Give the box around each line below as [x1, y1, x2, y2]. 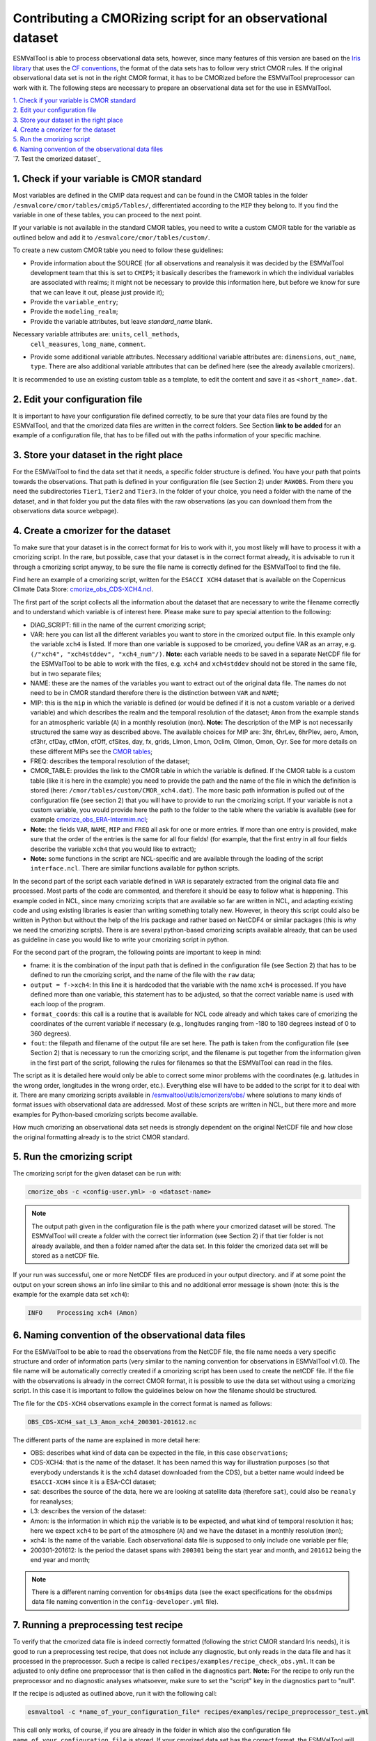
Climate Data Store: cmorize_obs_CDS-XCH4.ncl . [13, 585, 154, 593]
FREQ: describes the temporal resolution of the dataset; [30, 757, 190, 765]
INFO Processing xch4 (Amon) [27, 1309, 139, 1317]
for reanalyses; [30, 1497, 74, 1506]
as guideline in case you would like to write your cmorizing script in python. [13, 935, 229, 944]
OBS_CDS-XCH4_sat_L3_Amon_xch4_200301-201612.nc [27, 1418, 197, 1426]
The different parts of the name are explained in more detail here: [13, 1435, 201, 1444]
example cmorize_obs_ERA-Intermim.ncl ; [30, 815, 148, 824]
